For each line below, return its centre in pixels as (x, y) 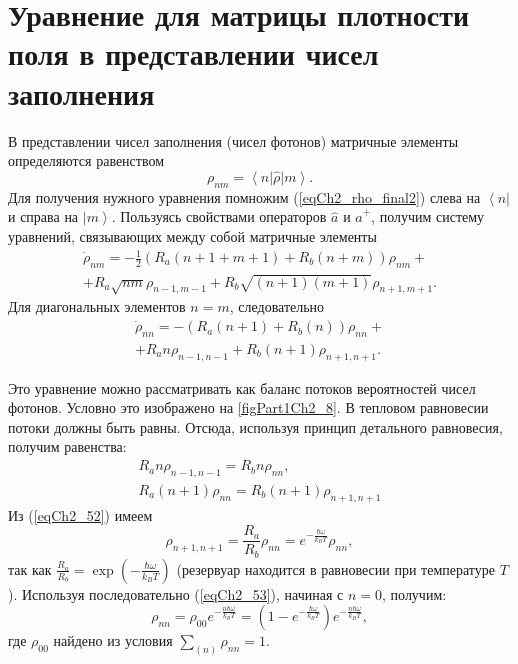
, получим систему (428, 216)
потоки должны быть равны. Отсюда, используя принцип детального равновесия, (255, 426)
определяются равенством (86, 160)
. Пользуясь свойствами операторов (219, 216)
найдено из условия (113, 640)
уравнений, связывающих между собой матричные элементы (192, 235)
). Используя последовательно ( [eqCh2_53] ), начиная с (176, 593)
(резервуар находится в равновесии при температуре (335, 568)
